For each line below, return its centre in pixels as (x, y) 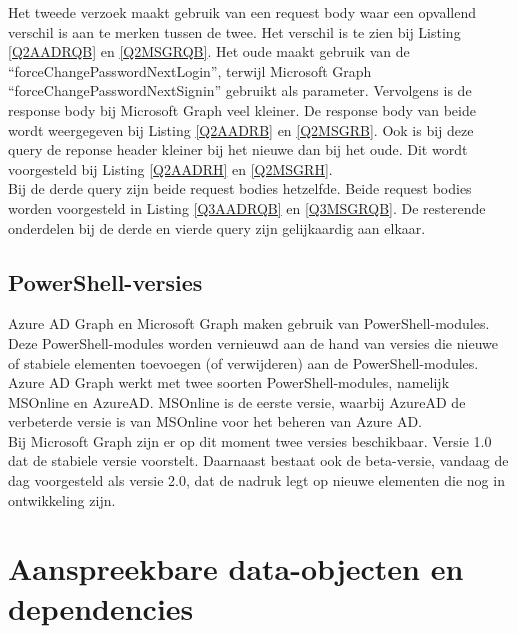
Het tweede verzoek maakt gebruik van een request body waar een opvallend (242, 12)
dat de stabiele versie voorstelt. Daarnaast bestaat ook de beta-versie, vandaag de (258, 460)
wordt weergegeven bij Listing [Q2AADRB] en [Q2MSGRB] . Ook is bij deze (241, 129)
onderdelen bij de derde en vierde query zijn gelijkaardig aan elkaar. (217, 227)
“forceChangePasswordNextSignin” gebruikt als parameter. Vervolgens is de (240, 90)
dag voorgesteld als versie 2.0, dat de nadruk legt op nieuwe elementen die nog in (256, 480)
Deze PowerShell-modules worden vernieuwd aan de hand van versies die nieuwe (253, 342)
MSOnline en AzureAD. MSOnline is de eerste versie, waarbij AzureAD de (237, 401)
